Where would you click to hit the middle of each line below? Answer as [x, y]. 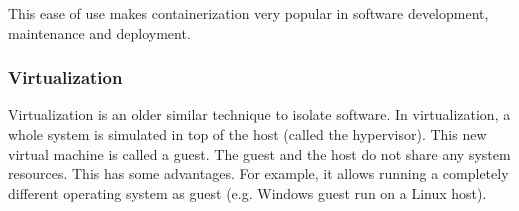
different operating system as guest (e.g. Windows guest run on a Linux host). [247, 192]
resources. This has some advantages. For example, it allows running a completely [258, 173]
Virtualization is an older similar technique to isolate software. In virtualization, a [259, 114]
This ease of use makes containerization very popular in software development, [248, 13]
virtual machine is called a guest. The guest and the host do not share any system [259, 153]
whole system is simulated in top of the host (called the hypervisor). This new [247, 134]
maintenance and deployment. [99, 32]
